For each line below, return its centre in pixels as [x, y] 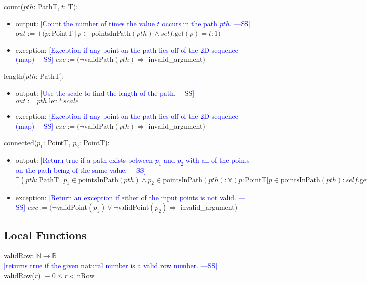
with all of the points [218, 160]
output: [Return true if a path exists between [84, 160]
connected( [21, 142]
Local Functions [45, 235]
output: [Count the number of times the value [85, 23]
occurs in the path [190, 23]
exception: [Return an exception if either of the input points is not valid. [126, 197]
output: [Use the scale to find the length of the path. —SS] [105, 92]
